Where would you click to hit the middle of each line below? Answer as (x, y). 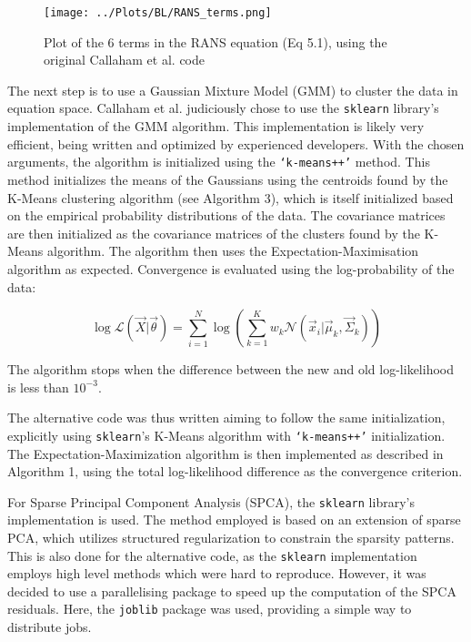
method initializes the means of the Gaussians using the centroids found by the (228, 179)
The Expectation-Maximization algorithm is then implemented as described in (225, 453)
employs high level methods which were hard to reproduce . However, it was (217, 573)
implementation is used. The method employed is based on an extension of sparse (234, 520)
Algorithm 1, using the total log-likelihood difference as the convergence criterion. (235, 471)
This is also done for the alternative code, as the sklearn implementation (212, 555)
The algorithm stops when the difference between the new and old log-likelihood (230, 369)
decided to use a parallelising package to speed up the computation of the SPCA (232, 591)
